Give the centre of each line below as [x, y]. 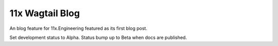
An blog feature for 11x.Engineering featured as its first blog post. [79, 28]
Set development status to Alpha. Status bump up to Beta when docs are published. [98, 37]
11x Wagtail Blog [45, 13]
